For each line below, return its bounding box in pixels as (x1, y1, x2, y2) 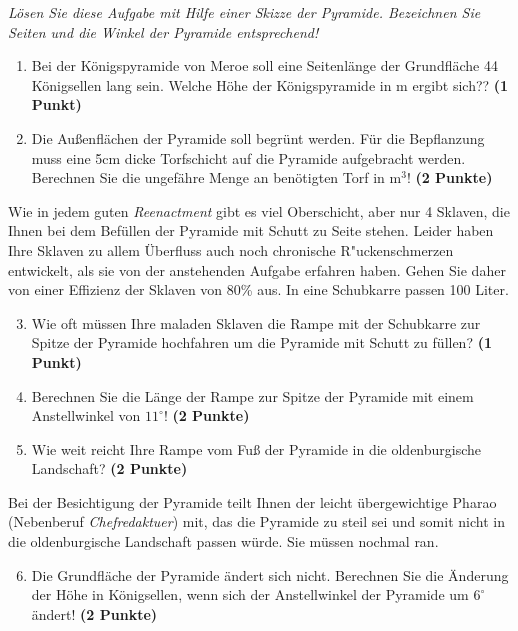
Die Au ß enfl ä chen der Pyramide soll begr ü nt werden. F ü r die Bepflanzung (31, 127, 485, 148)
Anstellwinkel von (31, 405, 141, 426)
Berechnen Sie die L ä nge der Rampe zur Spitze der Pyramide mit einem (31, 385, 474, 406)
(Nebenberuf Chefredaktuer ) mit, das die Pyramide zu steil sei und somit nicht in (8, 511, 505, 532)
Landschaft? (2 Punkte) (31, 458, 188, 479)
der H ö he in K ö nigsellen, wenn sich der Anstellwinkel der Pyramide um (31, 584, 469, 605)
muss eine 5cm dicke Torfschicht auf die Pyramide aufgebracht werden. (31, 147, 466, 168)
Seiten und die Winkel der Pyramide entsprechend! (8, 21, 319, 42)
